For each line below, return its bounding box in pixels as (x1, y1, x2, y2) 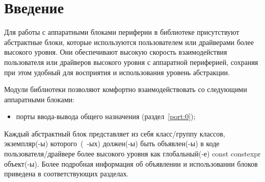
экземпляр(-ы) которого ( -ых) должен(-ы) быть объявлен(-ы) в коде (4, 138, 220, 149)
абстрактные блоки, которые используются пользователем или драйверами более (4, 36, 254, 47)
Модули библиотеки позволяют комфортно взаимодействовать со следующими (4, 84, 247, 95)
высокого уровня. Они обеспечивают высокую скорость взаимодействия (4, 47, 227, 57)
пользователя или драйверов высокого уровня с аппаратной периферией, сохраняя (4, 56, 258, 67)
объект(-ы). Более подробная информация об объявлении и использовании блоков (4, 158, 258, 169)
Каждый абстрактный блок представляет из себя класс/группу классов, (4, 128, 225, 139)
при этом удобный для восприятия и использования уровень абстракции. (4, 66, 230, 77)
